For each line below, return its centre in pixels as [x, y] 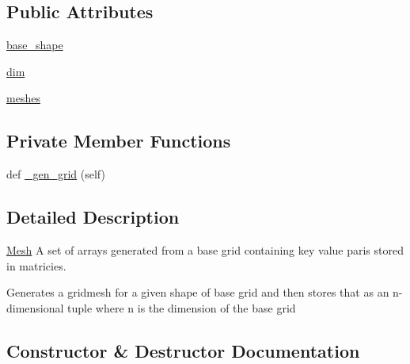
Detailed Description [93, 217]
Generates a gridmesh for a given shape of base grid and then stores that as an [198, 292]
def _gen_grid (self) [56, 174]
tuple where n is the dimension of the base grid [182, 307]
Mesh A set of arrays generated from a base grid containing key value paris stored [205, 249]
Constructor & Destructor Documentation [183, 350]
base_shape [35, 45]
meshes [23, 98]
